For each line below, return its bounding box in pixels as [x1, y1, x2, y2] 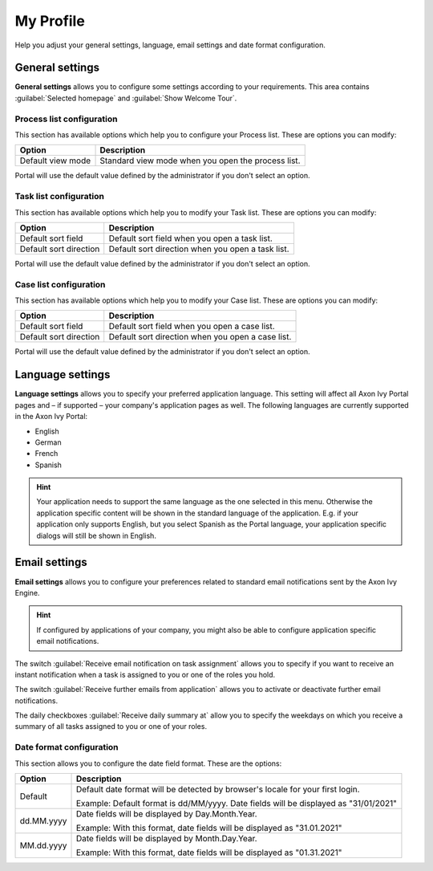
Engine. [14, 588, 40, 597]
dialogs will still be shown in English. [36, 531, 156, 540]
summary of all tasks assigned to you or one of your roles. [14, 722, 208, 731]
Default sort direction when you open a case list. [108, 332, 292, 343]
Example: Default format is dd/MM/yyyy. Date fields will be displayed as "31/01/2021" [75, 797, 397, 808]
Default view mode [19, 155, 91, 166]
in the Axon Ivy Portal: [14, 412, 88, 421]
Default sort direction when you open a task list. [108, 243, 289, 254]
